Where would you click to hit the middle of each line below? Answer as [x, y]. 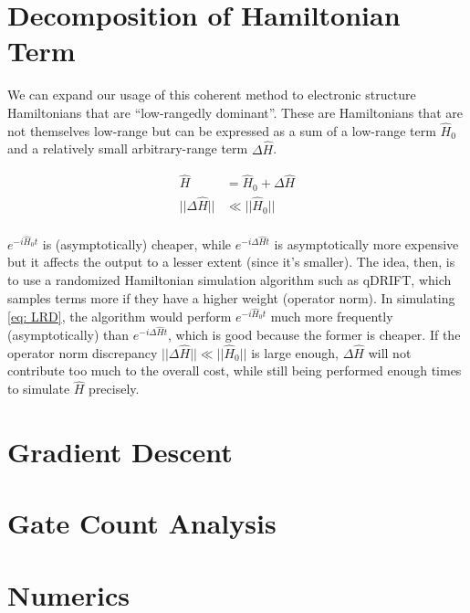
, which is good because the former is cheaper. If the [314, 334]
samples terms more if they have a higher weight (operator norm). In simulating [231, 297]
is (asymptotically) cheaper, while [137, 243]
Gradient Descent [120, 451]
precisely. [114, 389]
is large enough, [295, 352]
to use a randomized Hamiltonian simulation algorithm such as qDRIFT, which [230, 279]
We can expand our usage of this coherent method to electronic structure [212, 95]
